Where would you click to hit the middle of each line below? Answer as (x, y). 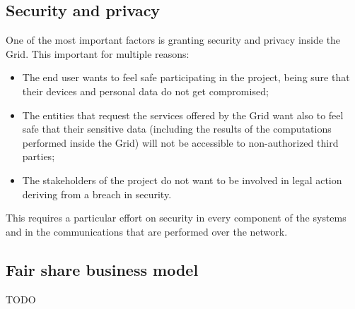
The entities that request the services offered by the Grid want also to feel (183, 115)
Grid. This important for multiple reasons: (98, 53)
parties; (39, 156)
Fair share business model (102, 269)
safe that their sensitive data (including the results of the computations (177, 129)
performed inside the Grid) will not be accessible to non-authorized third (180, 142)
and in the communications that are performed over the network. (147, 231)
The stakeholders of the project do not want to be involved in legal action (182, 180)
